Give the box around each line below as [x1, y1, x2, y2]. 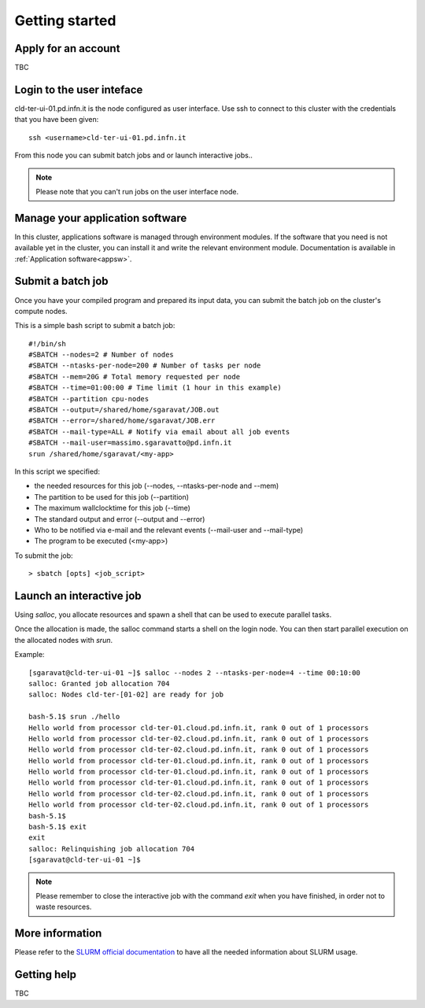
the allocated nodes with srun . [14, 635, 113, 644]
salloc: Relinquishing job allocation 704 [28, 844, 195, 853]
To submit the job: [14, 551, 74, 560]
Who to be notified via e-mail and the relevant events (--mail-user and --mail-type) [34, 525, 304, 534]
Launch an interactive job [14, 589, 142, 602]
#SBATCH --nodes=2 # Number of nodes [28, 350, 175, 360]
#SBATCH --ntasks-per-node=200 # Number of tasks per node [28, 361, 261, 370]
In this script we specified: [14, 467, 100, 476]
